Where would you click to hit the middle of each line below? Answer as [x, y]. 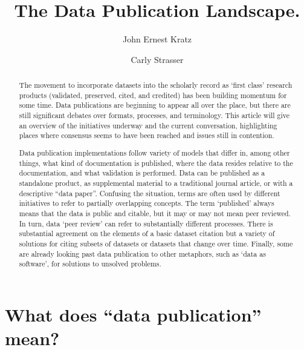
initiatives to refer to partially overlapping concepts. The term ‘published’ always [147, 203]
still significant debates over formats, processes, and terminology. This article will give [154, 115]
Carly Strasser [157, 59]
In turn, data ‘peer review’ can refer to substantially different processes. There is [146, 223]
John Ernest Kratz [157, 39]
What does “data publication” [133, 314]
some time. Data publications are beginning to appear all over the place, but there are [155, 105]
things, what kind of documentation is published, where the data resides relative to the [156, 163]
